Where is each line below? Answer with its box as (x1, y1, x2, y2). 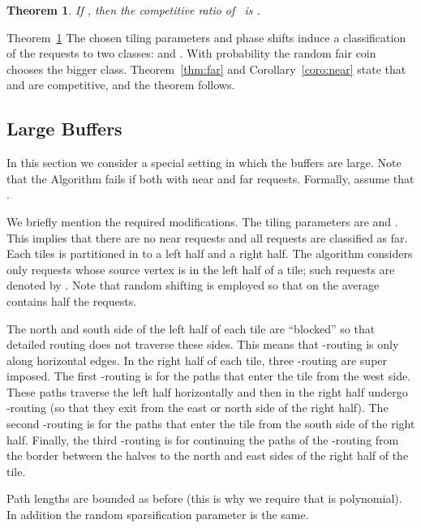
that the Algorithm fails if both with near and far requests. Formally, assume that (6, 170, 415, 187)
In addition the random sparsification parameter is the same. (6, 506, 309, 523)
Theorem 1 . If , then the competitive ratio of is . (6, 2, 260, 18)
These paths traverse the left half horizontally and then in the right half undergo (6, 383, 408, 400)
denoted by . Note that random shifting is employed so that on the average (6, 277, 380, 294)
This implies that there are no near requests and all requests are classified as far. (6, 229, 408, 246)
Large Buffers (6, 116, 122, 141)
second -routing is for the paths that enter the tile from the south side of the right (6, 415, 415, 432)
